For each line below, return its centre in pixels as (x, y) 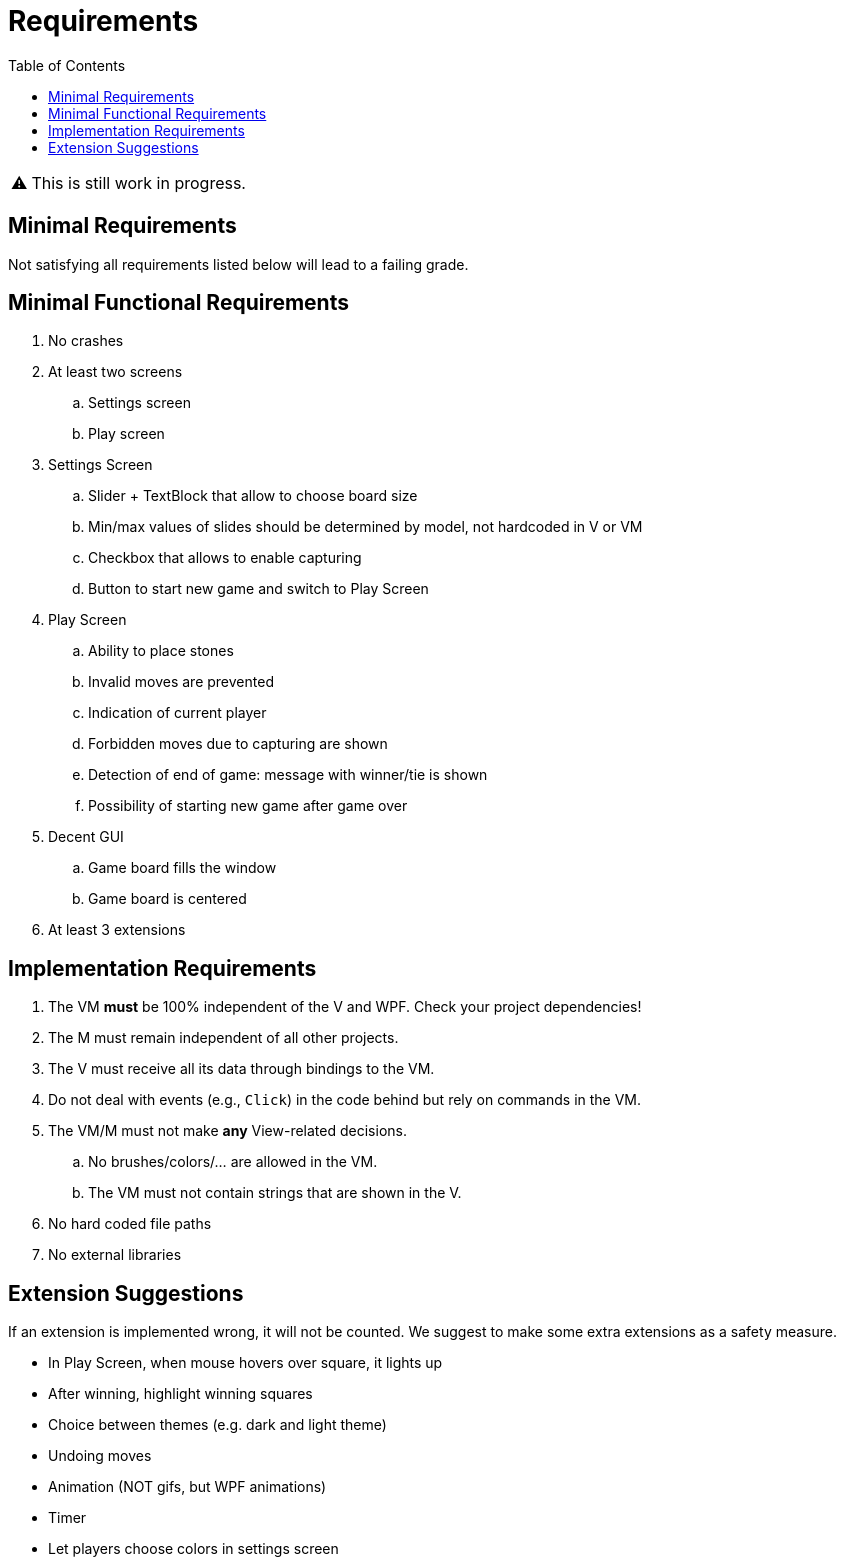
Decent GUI (86, 837)
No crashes (86, 341)
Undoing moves (100, 1456)
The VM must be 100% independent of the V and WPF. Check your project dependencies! (345, 1007)
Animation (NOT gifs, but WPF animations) (187, 1487)
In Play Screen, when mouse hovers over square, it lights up (245, 1363)
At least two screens (115, 372)
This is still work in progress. (138, 182)
